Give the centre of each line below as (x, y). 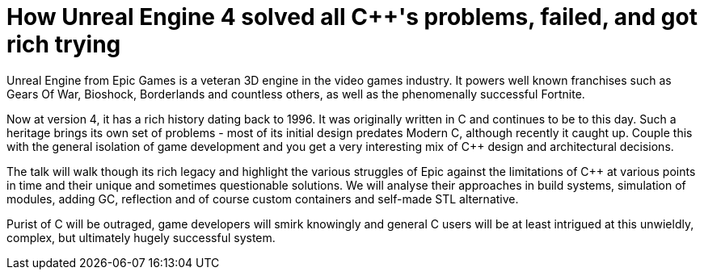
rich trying (64, 44)
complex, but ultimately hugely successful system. (141, 237)
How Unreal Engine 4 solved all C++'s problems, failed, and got (352, 17)
